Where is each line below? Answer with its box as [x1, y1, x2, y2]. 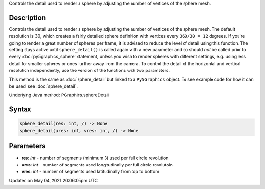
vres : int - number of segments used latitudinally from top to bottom [21, 169, 159, 175]
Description [9, 13, 46, 22]
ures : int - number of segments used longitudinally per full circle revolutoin [21, 162, 173, 167]
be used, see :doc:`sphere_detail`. [9, 83, 78, 89]
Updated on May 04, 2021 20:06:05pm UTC [9, 178, 98, 184]
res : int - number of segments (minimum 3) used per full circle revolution [21, 155, 169, 161]
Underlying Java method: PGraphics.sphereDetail [9, 92, 109, 98]
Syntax [9, 105, 31, 114]
